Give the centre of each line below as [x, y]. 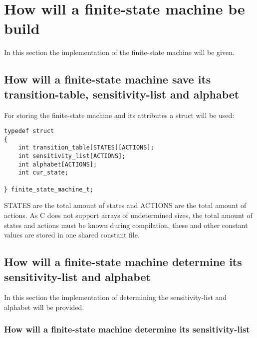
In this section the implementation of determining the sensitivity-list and [116, 297]
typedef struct [29, 131]
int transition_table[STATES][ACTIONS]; [86, 148]
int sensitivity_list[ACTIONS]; [72, 156]
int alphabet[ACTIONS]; [58, 164]
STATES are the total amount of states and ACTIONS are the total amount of [125, 205]
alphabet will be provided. [44, 307]
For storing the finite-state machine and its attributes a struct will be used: [119, 115]
